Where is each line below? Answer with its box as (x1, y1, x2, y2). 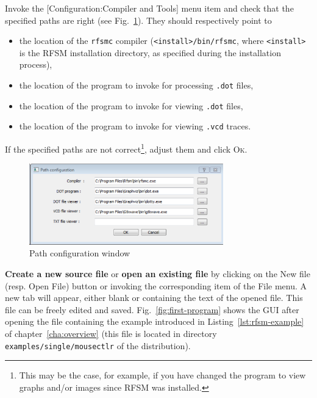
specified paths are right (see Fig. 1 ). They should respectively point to (5, 13, 272, 26)
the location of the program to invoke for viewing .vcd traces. (19, 120, 251, 132)
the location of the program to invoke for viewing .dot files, (19, 99, 243, 112)
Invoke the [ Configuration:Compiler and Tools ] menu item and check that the (5, 2, 294, 14)
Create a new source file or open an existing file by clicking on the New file (5, 267, 310, 280)
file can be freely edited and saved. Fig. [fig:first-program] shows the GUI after (5, 303, 299, 316)
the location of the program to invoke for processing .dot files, (19, 79, 254, 92)
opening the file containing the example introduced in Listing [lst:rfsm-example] (5, 315, 304, 328)
